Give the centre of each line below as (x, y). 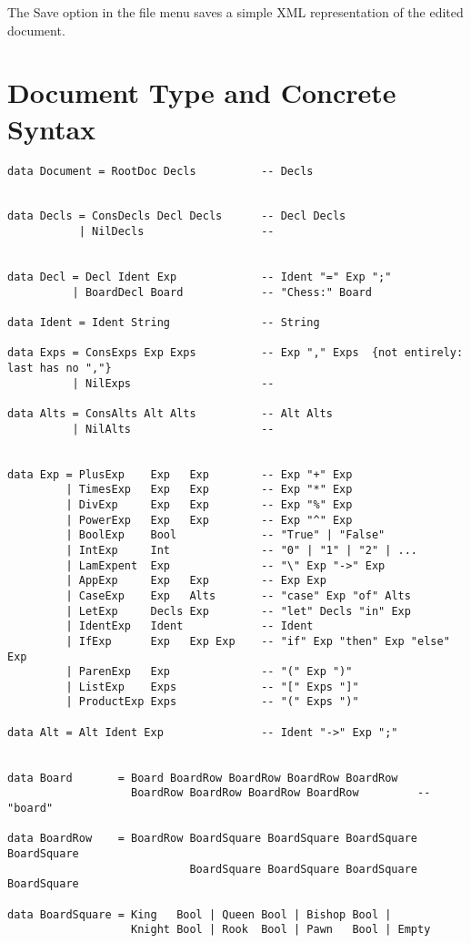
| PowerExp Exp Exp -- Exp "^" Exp (209, 520)
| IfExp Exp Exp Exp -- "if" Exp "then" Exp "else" (258, 641)
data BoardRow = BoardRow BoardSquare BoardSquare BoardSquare (213, 839)
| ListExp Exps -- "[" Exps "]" (212, 687)
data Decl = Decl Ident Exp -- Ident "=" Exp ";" (200, 277)
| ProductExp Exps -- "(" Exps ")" (212, 702)
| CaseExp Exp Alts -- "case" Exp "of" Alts (238, 595)
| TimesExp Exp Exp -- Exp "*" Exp (209, 490)
